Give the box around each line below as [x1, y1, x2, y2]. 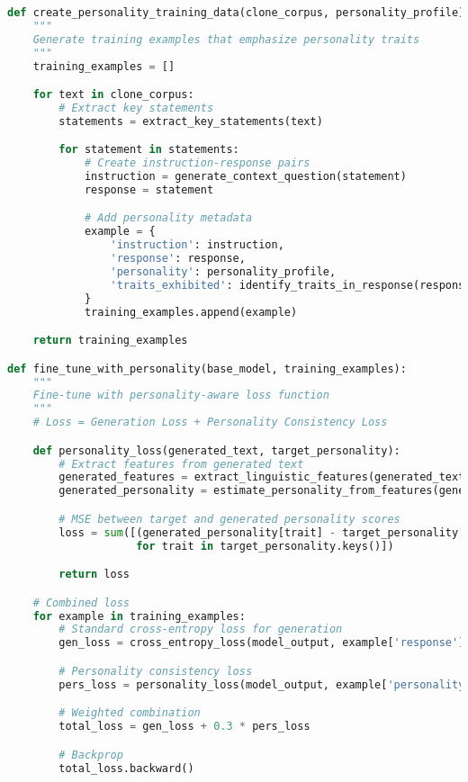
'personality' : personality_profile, [110, 265, 337, 278]
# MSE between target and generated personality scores [58, 512, 400, 526]
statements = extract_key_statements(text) [58, 114, 323, 128]
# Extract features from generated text [58, 457, 304, 471]
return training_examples [32, 334, 188, 347]
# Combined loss [32, 596, 130, 609]
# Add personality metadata [84, 211, 253, 225]
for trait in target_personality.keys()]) [136, 539, 394, 553]
